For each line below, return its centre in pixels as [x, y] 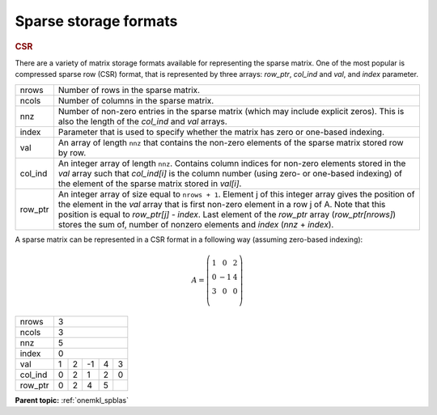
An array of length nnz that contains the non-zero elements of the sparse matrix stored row [231, 142]
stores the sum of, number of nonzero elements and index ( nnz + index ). [196, 224]
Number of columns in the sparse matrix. [136, 100]
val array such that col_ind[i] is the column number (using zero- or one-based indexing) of [230, 173]
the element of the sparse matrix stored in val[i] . [150, 184]
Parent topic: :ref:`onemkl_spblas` [72, 400]
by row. [72, 152]
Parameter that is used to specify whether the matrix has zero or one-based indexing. [221, 132]
